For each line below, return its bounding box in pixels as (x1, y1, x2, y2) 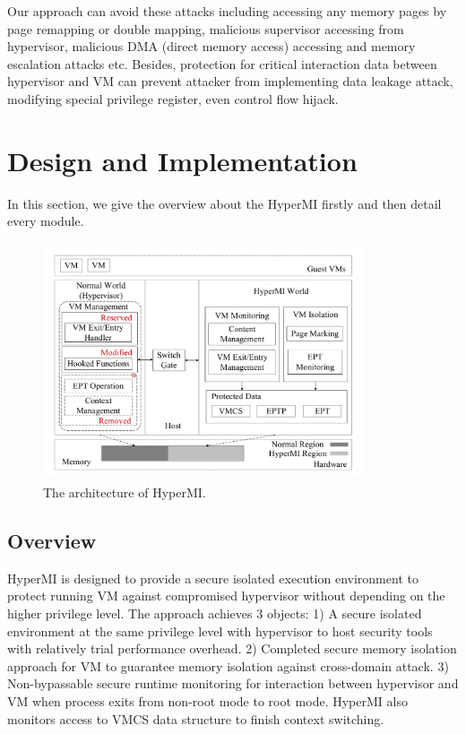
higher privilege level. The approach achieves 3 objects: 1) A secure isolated (7, 604, 422, 623)
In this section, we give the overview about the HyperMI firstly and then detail (7, 194, 442, 212)
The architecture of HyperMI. (43, 483, 206, 502)
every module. (7, 212, 84, 230)
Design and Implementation (7, 142, 358, 178)
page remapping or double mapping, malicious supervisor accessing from (7, 19, 404, 38)
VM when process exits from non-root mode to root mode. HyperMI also (7, 691, 408, 710)
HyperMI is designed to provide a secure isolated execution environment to (7, 568, 419, 587)
